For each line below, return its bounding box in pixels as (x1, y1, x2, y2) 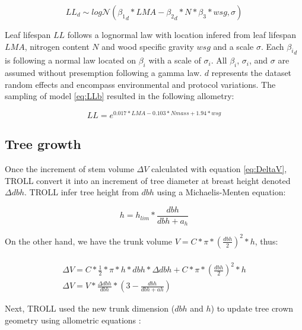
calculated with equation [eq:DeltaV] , (151, 163, 287, 175)
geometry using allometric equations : (5, 314, 141, 326)
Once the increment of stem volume (5, 163, 134, 175)
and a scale (213, 40, 254, 52)
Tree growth (5, 135, 81, 153)
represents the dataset (211, 66, 292, 78)
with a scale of (148, 54, 201, 66)
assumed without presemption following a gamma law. (5, 66, 202, 78)
